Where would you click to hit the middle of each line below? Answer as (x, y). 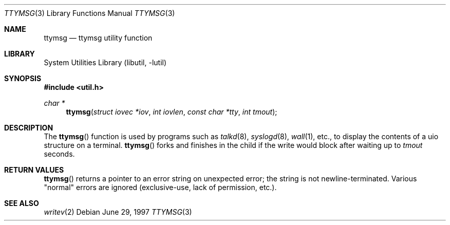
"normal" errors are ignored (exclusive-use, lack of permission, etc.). (160, 187)
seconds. (59, 154)
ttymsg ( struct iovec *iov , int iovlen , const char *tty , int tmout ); (172, 112)
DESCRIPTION (29, 128)
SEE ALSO (22, 203)
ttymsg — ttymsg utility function (98, 38)
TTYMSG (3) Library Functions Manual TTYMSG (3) (90, 13)
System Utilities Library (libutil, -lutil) (105, 62)
